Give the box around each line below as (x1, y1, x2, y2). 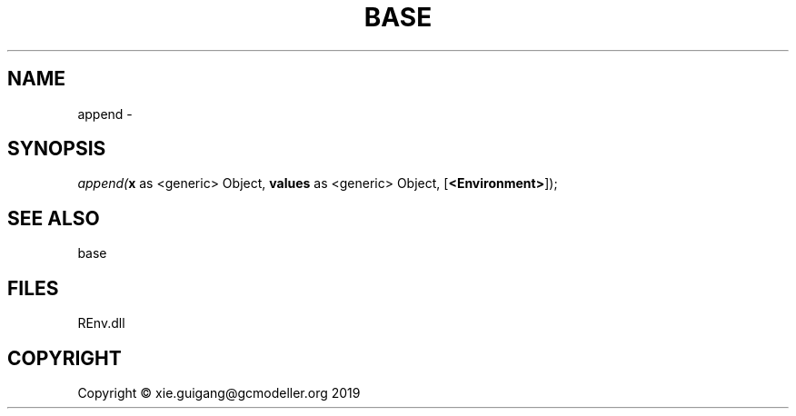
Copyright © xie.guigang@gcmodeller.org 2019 (77, 384, 361, 401)
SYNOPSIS (7, 137, 106, 161)
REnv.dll (77, 315, 125, 332)
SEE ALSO (7, 206, 100, 230)
